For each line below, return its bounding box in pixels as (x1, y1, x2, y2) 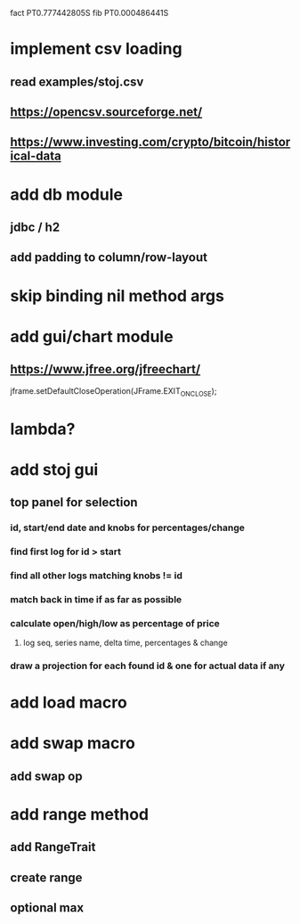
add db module (10, 184, 124, 204)
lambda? (10, 419, 76, 439)
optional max (10, 900, 84, 916)
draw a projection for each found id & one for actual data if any (10, 659, 286, 672)
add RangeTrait (10, 839, 96, 854)
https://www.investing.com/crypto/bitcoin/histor (10, 135, 291, 150)
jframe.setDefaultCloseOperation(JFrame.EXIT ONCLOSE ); (10, 385, 217, 398)
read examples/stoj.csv (10, 74, 144, 89)
